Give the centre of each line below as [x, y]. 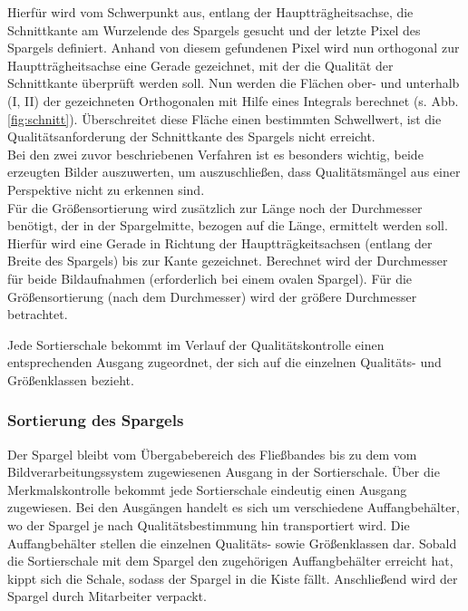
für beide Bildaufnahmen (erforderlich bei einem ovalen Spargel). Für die [210, 278]
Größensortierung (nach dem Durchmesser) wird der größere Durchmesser [212, 296]
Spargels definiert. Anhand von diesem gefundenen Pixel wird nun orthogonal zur [234, 48]
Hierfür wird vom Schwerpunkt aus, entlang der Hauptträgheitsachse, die [210, 12]
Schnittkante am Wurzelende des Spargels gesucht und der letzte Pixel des [214, 29]
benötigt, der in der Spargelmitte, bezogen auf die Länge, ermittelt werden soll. [228, 225]
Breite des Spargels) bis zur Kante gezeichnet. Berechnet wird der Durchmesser [228, 261]
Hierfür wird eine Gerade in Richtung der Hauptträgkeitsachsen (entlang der [220, 242]
